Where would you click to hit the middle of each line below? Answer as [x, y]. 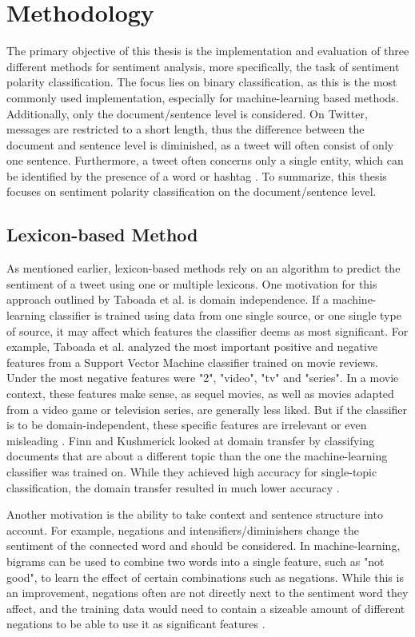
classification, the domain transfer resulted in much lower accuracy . [173, 487]
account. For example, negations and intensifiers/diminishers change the [183, 530]
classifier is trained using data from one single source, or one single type [225, 315]
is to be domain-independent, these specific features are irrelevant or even [187, 425]
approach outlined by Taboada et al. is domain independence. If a [168, 299]
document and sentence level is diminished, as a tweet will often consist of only [200, 144]
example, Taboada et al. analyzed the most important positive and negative [192, 346]
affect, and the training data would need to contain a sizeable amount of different [206, 608]
